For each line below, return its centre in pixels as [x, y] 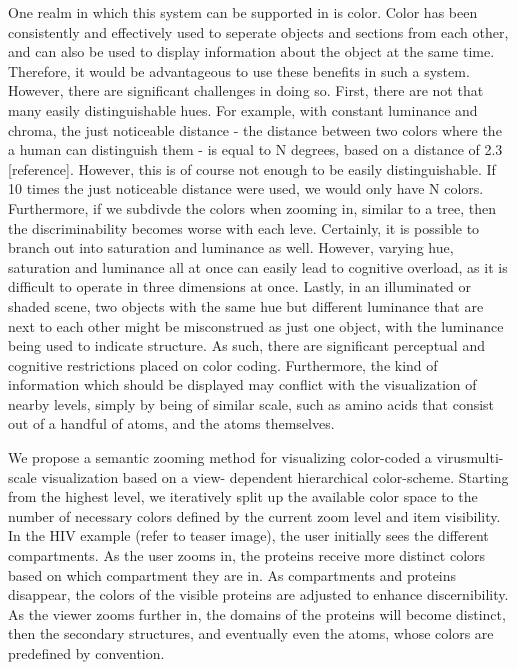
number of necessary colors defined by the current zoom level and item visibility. [254, 515]
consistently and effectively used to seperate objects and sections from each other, [258, 31]
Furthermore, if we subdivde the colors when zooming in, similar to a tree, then [252, 207]
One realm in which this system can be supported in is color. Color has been [243, 12]
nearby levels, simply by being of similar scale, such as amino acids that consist [251, 403]
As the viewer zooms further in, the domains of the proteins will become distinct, [257, 613]
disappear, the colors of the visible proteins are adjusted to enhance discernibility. [258, 594]
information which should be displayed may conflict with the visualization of [242, 384]
